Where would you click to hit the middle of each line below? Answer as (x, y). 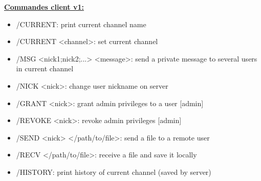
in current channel (45, 68)
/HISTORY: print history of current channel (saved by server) (114, 172)
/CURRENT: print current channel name (81, 24)
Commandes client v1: (44, 7)
